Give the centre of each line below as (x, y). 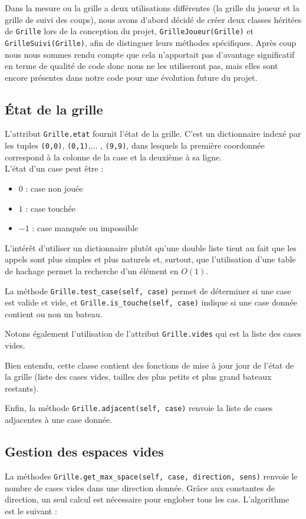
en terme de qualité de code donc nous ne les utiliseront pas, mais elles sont (142, 66)
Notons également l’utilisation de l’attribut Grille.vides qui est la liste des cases (153, 334)
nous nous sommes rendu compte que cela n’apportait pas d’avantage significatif (150, 54)
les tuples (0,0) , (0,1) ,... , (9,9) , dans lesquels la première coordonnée (135, 145)
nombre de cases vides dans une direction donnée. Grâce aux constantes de (140, 487)
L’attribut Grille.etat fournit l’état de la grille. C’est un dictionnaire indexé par (153, 134)
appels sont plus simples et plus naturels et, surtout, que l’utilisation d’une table (150, 259)
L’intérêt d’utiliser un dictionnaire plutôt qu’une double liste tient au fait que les (151, 247)
